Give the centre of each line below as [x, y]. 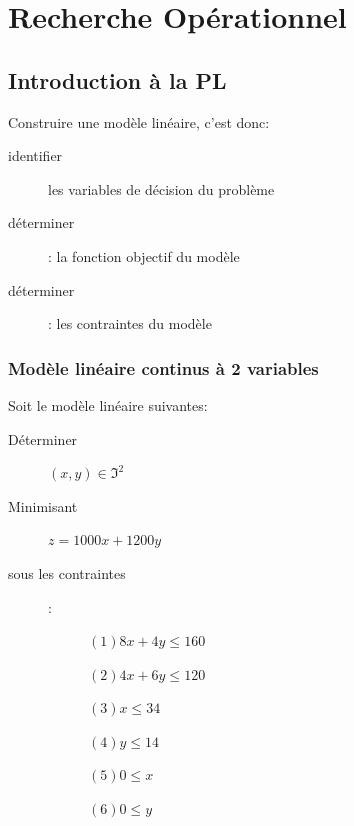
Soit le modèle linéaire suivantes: [108, 404]
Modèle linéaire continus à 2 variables [163, 367]
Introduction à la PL [117, 79]
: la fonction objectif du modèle [144, 255]
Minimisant [43, 505]
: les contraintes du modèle [130, 323]
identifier [35, 155]
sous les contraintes [67, 572]
